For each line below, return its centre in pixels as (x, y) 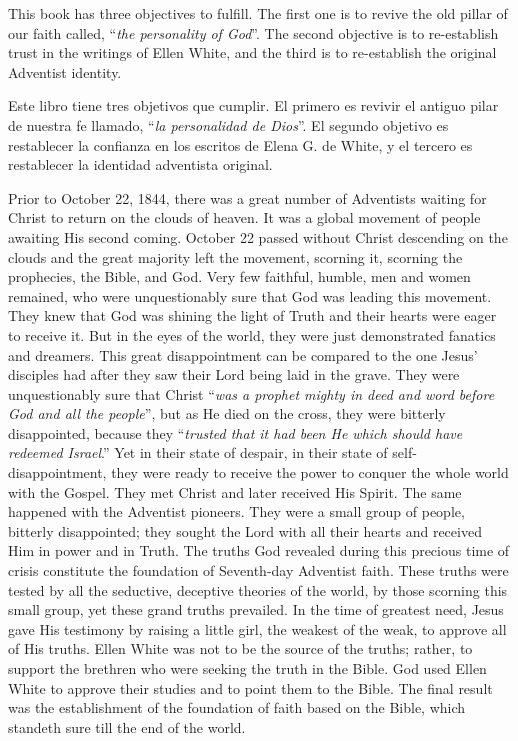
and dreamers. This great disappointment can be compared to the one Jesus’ (243, 354)
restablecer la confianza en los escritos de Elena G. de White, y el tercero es (240, 144)
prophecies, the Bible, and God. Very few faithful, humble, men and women (239, 276)
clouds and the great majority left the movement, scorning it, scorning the (235, 256)
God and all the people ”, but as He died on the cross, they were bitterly (227, 413)
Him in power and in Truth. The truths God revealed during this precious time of (259, 550)
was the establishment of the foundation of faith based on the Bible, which (237, 707)
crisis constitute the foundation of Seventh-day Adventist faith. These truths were (258, 570)
